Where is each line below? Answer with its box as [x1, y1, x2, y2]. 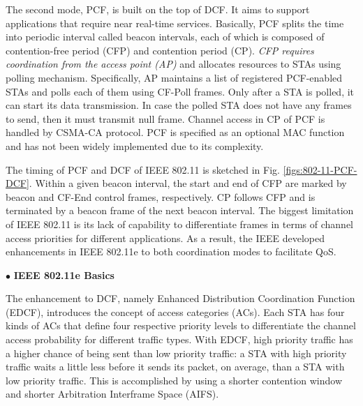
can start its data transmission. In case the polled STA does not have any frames [6, 98, 352, 112]
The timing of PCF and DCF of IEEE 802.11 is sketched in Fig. [6, 162, 280, 176]
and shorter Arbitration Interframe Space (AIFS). [6, 386, 219, 401]
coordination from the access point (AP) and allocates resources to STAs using [6, 57, 341, 71]
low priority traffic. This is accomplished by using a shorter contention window [6, 373, 343, 387]
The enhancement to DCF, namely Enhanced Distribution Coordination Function [6, 291, 355, 306]
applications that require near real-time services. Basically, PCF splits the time [6, 15, 344, 30]
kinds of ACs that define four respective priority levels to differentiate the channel [6, 318, 356, 333]
